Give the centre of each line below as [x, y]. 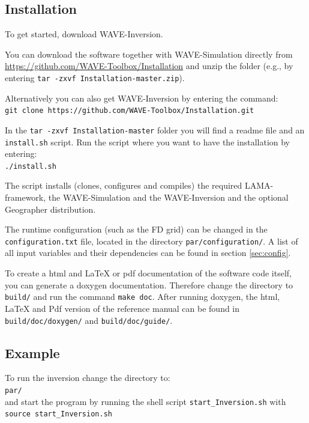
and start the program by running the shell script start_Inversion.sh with [145, 401]
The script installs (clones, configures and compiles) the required [124, 185]
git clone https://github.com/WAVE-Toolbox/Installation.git [130, 111]
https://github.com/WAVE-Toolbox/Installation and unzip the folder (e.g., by [149, 66]
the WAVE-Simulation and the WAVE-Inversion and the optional [168, 197]
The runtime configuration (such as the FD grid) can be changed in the [136, 229]
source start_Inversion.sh [58, 414]
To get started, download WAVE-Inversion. [84, 34]
